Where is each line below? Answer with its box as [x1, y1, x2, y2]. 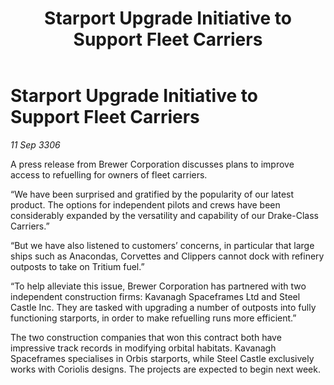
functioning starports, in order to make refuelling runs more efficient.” [10, 312, 297, 324]
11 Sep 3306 [10, 138, 61, 151]
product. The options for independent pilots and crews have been [10, 198, 281, 211]
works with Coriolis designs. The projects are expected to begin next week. [10, 363, 321, 375]
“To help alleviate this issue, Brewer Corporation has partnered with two [10, 280, 307, 292]
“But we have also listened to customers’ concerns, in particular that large [10, 239, 315, 251]
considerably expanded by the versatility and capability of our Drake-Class [10, 209, 319, 221]
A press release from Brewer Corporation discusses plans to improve [10, 158, 295, 170]
